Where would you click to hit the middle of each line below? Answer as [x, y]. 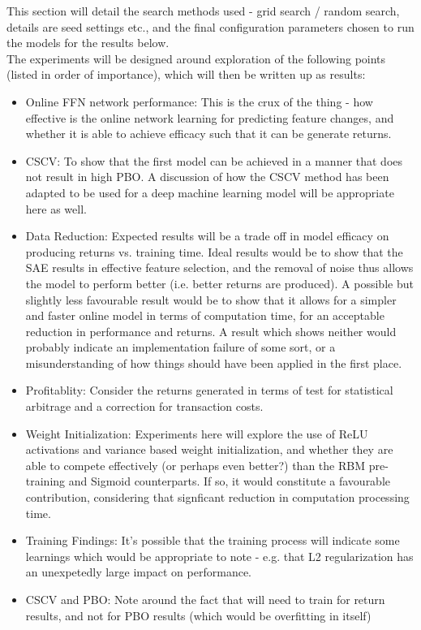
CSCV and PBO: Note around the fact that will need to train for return [205, 599]
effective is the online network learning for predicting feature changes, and [210, 117]
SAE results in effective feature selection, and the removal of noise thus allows [219, 268]
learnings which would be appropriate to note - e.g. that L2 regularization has [219, 556]
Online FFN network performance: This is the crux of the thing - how [199, 101]
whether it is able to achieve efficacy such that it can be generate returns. [208, 134]
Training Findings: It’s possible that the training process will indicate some [213, 540]
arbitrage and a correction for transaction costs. [144, 406]
